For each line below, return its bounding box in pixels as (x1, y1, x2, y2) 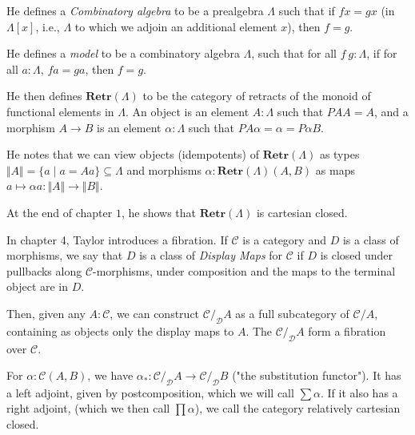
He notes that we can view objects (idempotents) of (6, 146, 259, 163)
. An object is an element (126, 103, 249, 119)
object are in (6, 278, 69, 295)
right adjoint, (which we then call (6, 400, 170, 417)
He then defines (6, 87, 82, 104)
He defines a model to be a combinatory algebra (6, 45, 240, 62)
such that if (278, 2, 335, 18)
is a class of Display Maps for (139, 247, 283, 264)
